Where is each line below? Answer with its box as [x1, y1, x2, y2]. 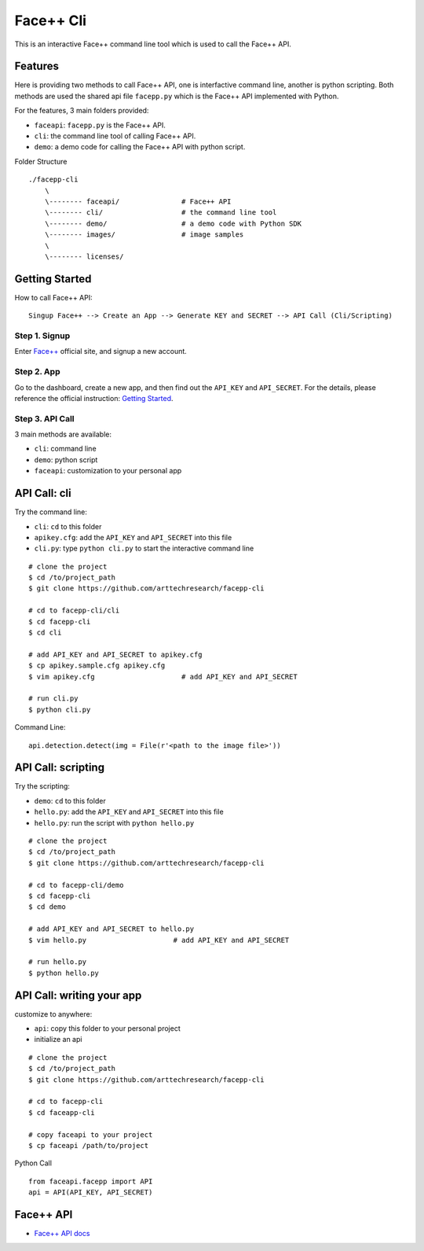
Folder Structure [14, 156, 68, 166]
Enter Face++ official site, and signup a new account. [14, 347, 188, 356]
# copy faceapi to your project [28, 1130, 153, 1139]
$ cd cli [28, 628, 62, 637]
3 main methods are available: [14, 429, 112, 440]
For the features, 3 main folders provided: [14, 106, 149, 116]
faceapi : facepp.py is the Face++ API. [34, 120, 166, 130]
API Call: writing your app [14, 988, 142, 1002]
